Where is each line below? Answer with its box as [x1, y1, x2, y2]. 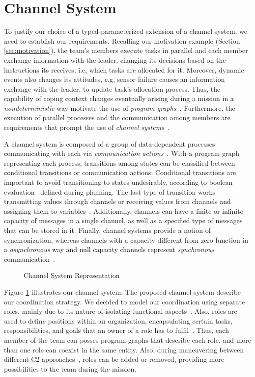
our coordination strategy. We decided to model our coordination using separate [4, 296, 245, 306]
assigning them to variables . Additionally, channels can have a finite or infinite [4, 205, 243, 216]
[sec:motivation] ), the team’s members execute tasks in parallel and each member [4, 45, 248, 55]
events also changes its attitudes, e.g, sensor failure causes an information [4, 74, 225, 84]
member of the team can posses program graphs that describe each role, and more [4, 334, 252, 345]
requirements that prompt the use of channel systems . [4, 122, 170, 132]
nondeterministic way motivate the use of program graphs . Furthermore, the [4, 102, 235, 113]
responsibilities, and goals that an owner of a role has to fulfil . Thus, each [4, 325, 229, 335]
